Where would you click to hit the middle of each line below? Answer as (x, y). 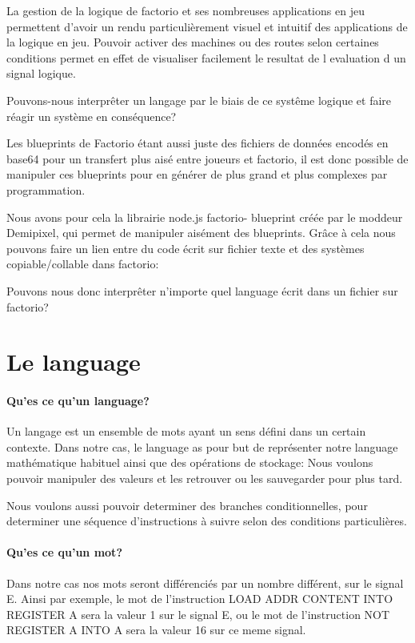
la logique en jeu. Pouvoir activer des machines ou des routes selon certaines (193, 42)
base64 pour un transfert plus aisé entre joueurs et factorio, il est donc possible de (207, 158)
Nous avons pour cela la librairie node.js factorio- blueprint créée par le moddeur (205, 217)
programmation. (46, 189)
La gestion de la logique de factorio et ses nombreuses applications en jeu (186, 10)
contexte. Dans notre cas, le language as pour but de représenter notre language (202, 446)
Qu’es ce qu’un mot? (64, 552)
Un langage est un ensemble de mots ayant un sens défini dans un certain (186, 431)
